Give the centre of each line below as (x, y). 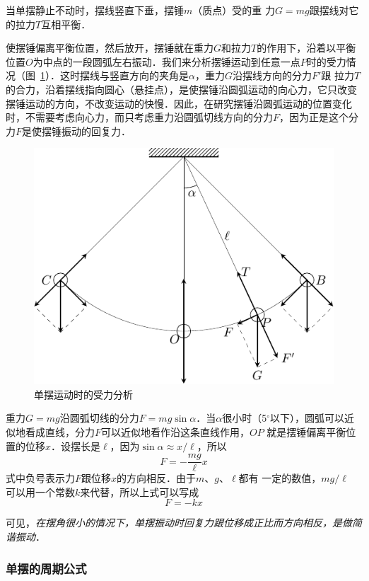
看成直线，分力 (60, 431)
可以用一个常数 (40, 491)
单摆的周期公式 (46, 568)
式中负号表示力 (40, 478)
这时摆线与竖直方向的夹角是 (124, 75)
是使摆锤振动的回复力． (77, 131)
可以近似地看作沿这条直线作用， (176, 431)
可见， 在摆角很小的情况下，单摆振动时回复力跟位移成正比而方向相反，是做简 (184, 523)
